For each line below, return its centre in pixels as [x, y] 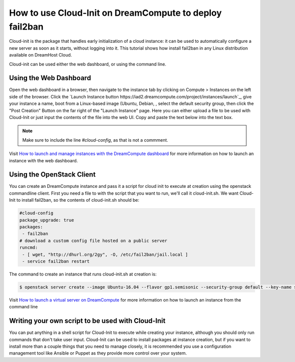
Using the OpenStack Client [52, 175]
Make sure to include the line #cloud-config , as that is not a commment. [95, 140]
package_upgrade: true [47, 220]
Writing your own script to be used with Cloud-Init [87, 321]
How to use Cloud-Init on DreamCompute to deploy [116, 13]
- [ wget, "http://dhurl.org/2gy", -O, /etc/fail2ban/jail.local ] [105, 254]
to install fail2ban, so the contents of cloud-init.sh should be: [78, 200]
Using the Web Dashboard [50, 78]
